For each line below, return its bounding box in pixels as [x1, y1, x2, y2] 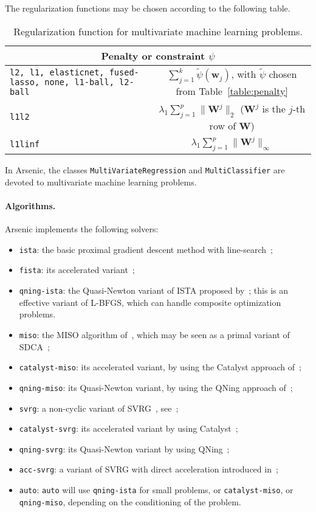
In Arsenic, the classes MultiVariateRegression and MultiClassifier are [5, 164, 285, 176]
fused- [109, 67, 139, 78]
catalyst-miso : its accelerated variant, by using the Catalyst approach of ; [19, 361, 301, 373]
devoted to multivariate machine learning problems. [5, 175, 197, 188]
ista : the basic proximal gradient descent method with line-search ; [19, 243, 273, 255]
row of [209, 118, 236, 133]
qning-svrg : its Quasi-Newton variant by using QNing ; [19, 442, 230, 455]
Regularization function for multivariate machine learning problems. [13, 24, 303, 38]
